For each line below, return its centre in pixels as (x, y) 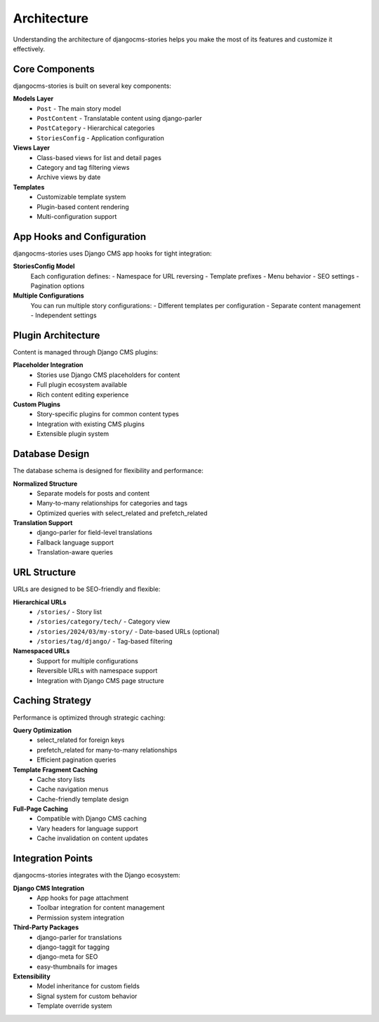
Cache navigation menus (73, 789)
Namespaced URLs (41, 651)
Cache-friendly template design (83, 799)
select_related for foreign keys (81, 740)
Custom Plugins (37, 404)
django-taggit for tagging (73, 947)
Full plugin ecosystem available (82, 385)
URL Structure (45, 572)
